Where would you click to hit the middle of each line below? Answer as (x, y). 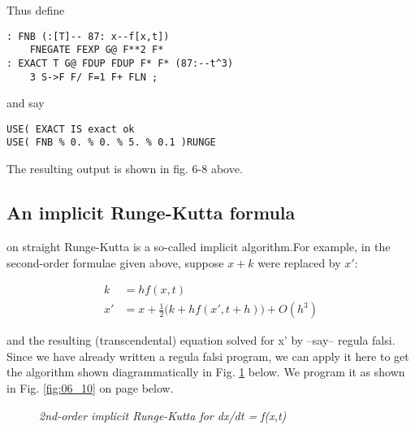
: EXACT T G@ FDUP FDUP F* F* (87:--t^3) (120, 63)
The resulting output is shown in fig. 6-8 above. (125, 169)
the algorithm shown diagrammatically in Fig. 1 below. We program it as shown (206, 372)
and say (26, 103)
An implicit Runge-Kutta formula (151, 213)
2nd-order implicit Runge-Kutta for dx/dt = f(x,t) (163, 415)
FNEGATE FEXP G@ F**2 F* (97, 50)
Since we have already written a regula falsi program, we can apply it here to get (208, 356)
